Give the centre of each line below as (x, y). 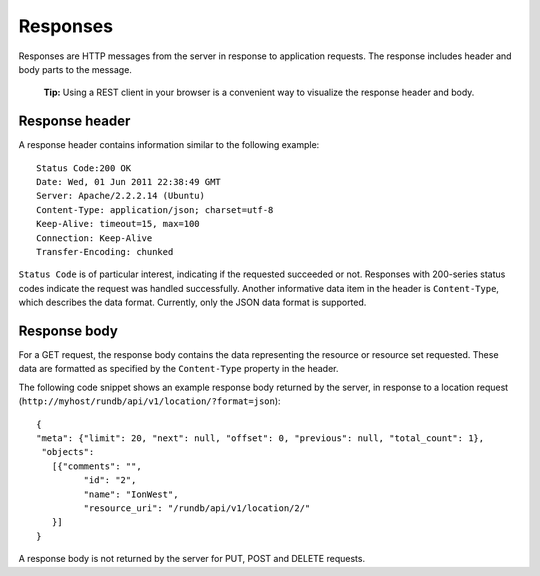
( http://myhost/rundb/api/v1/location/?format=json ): (149, 401)
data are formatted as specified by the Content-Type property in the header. (178, 369)
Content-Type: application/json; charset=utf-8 (155, 209)
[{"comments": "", (96, 466)
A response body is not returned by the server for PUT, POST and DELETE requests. (191, 559)
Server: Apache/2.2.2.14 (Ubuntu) (120, 196)
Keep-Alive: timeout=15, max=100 (118, 224)
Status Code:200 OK (84, 168)
